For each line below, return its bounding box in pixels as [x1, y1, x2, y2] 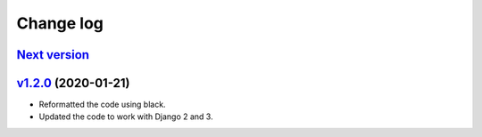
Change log [16, 13, 104, 33]
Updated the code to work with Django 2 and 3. [38, 111, 213, 122]
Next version [16, 47, 89, 62]
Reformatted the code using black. [38, 99, 166, 110]
